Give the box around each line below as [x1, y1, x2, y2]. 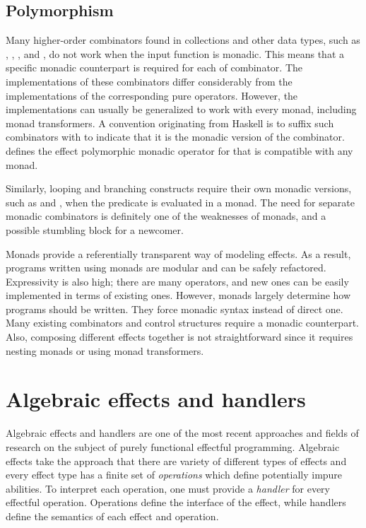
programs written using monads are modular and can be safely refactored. [6, 260, 326, 275]
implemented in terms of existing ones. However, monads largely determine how [6, 288, 351, 303]
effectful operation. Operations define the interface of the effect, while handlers [6, 495, 346, 510]
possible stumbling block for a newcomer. [6, 222, 184, 237]
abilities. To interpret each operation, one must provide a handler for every [6, 481, 330, 495]
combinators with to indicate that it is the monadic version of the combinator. [6, 129, 345, 144]
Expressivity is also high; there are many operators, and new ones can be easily [6, 274, 349, 288]
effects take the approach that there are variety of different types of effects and [6, 453, 347, 468]
